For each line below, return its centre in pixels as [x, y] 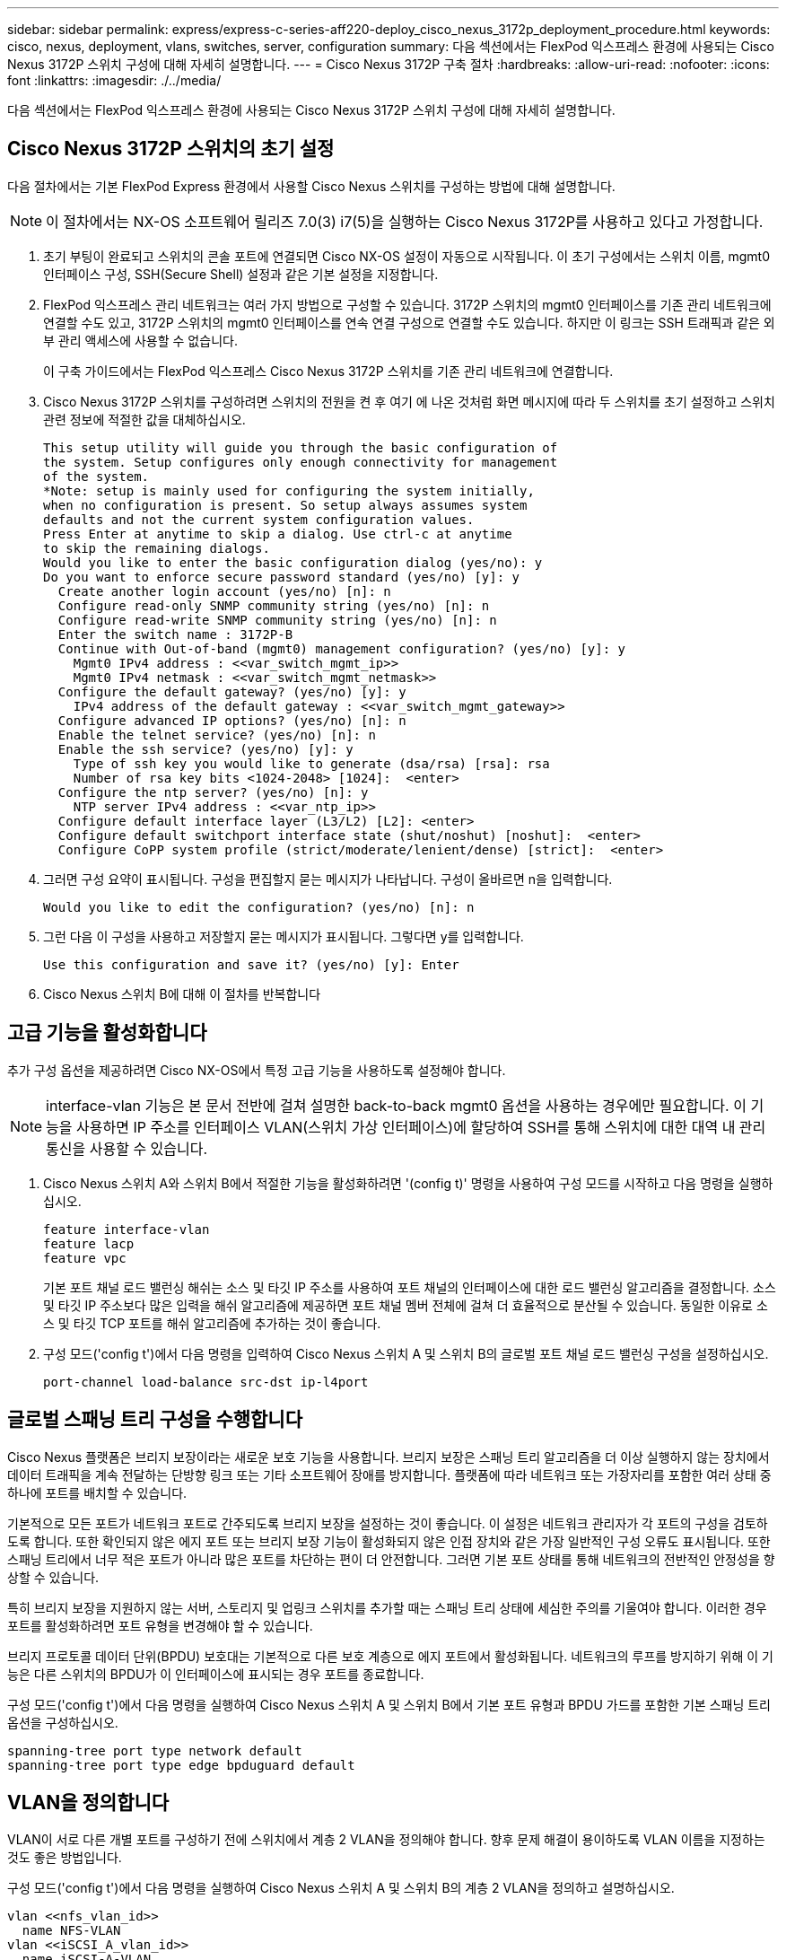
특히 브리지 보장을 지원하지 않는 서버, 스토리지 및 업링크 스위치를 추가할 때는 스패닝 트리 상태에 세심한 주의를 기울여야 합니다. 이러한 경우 [387, 1607]
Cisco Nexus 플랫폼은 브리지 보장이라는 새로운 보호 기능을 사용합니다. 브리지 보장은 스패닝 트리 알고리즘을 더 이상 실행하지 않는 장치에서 [389, 1457]
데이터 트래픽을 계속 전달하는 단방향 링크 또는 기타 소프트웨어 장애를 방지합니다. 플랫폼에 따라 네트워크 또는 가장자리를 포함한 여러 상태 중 [389, 1474]
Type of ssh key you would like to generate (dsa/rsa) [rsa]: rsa [311, 763]
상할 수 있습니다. [53, 1577]
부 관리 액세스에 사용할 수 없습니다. [140, 340]
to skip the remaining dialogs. [157, 548]
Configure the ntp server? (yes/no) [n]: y [213, 792]
